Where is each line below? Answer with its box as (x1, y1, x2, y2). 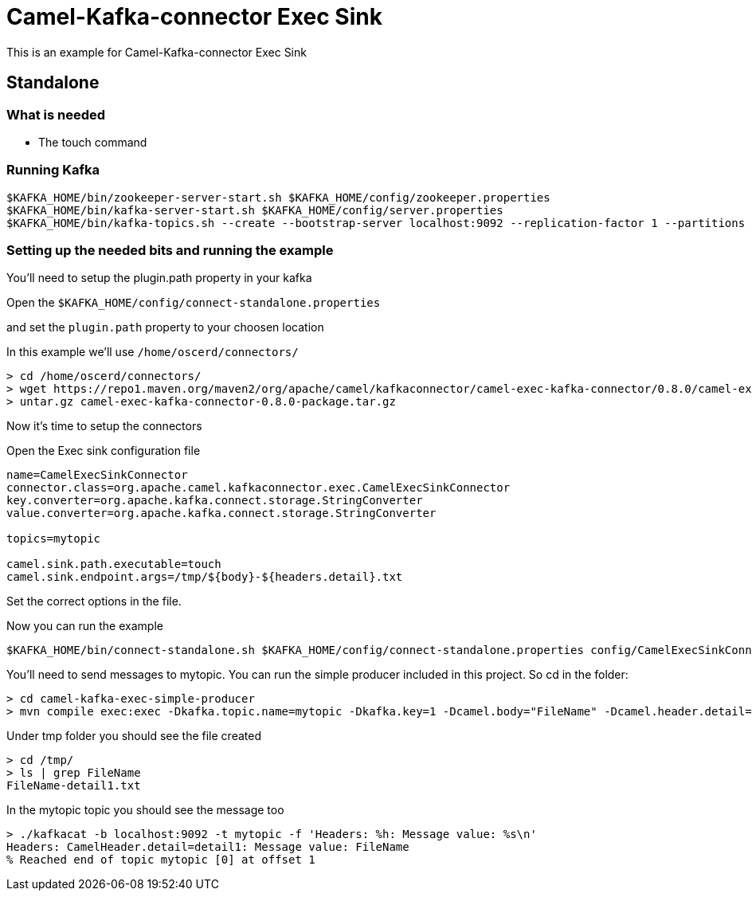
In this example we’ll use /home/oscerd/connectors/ (6, 345, 299, 359)
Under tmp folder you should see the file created (6, 729, 261, 743)
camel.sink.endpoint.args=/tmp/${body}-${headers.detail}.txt (6, 570, 403, 584)
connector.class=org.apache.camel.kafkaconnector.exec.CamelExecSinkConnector (6, 481, 511, 495)
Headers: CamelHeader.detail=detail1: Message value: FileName (6, 840, 409, 854)
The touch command (38, 135, 147, 149)
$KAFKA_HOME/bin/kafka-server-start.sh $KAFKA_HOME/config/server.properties (6, 203, 503, 217)
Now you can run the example (6, 619, 163, 633)
